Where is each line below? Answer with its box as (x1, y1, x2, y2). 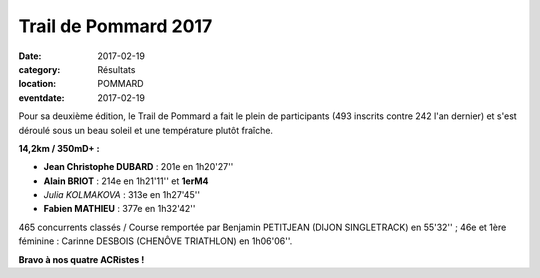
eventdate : (18, 91, 65, 104)
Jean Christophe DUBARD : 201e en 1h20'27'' (43, 161, 234, 173)
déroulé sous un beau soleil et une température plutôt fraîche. (18, 124, 274, 136)
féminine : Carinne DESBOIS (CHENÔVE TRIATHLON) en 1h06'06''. (18, 235, 293, 247)
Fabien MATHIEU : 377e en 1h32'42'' (43, 203, 196, 215)
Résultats (97, 63, 136, 75)
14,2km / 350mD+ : (18, 142, 100, 154)
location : (18, 78, 57, 90)
